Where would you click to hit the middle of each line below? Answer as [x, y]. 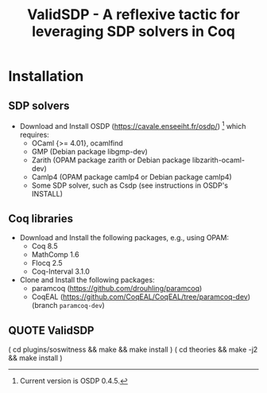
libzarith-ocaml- [218, 160]
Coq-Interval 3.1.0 [60, 271]
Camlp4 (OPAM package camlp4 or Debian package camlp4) [132, 177]
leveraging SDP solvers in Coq [133, 31]
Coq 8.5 [44, 246]
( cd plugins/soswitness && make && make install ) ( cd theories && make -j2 [133, 350]
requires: [34, 134]
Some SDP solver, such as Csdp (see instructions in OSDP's [130, 185]
